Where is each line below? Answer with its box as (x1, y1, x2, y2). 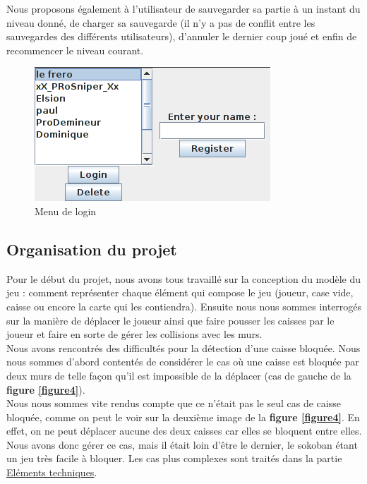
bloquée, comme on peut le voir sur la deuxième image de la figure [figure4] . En (6, 409, 360, 424)
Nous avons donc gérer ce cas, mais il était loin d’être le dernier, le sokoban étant (6, 437, 358, 452)
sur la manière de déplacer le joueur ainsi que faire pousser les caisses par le (6, 313, 335, 327)
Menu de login (35, 203, 97, 218)
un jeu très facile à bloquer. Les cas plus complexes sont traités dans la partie (6, 451, 342, 466)
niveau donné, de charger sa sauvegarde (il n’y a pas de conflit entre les (6, 15, 315, 30)
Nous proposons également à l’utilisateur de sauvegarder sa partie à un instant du (6, 1, 361, 16)
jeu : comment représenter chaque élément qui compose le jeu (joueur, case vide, (6, 285, 354, 300)
